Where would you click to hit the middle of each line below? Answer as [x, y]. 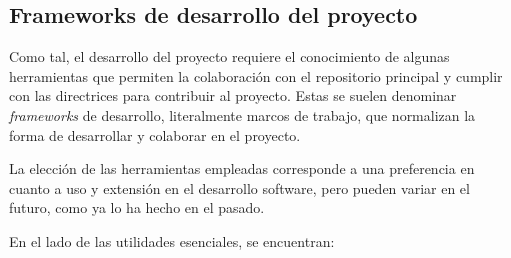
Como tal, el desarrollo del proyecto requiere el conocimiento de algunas [229, 56]
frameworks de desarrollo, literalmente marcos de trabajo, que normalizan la [242, 114]
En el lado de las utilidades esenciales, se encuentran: [172, 240]
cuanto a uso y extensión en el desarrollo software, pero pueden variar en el [239, 187]
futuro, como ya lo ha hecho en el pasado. [137, 207]
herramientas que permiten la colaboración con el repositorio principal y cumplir [256, 75]
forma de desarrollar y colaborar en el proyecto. [155, 134]
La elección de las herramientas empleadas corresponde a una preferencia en [242, 168]
